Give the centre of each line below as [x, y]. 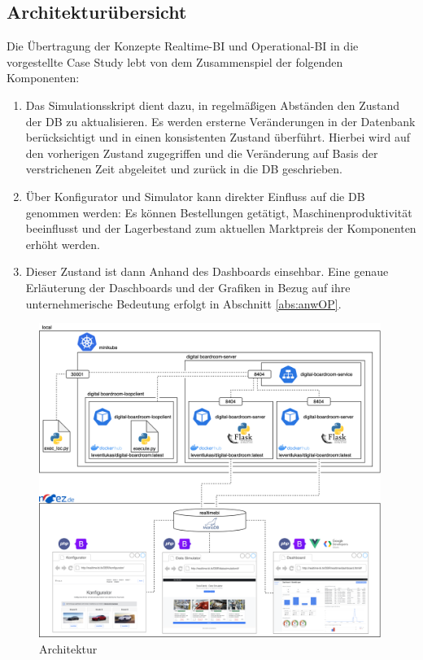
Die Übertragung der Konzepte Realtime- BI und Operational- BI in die [183, 46]
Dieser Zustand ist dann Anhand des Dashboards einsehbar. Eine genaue [207, 271]
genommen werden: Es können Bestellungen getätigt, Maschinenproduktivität [219, 212]
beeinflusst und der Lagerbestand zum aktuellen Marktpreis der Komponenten [221, 228]
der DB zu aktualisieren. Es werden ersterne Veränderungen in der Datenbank [220, 121]
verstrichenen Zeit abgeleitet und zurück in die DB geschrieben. [184, 169]
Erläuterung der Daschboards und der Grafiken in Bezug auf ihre [188, 287]
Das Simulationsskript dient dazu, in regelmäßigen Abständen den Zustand [212, 105]
